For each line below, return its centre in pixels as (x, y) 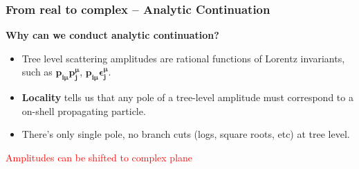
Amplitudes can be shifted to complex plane (99, 157)
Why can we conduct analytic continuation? (112, 35)
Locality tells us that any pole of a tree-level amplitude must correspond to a (187, 97)
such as (37, 72)
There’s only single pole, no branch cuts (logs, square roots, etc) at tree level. (186, 134)
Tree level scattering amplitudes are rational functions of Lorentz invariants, (183, 58)
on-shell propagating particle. (84, 110)
